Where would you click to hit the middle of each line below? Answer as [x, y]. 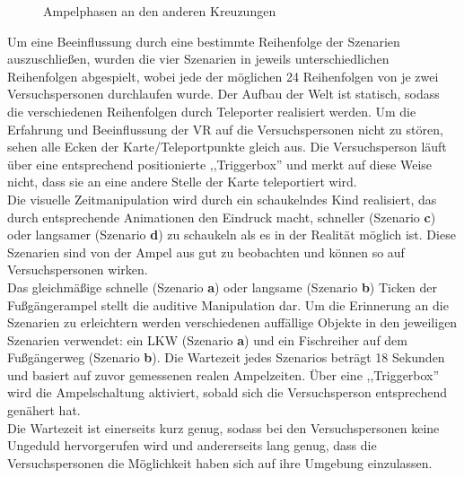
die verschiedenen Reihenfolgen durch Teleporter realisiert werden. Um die [212, 111]
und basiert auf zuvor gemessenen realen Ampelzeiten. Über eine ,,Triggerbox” [223, 374]
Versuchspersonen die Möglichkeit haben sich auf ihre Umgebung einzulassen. [220, 462]
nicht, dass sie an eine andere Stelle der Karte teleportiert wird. [182, 182]
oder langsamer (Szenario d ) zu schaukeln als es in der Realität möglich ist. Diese [232, 235]
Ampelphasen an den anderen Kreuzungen [160, 11]
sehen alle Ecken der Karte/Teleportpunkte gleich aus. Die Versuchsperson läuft [227, 147]
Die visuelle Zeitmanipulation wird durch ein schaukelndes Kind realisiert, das [222, 199]
